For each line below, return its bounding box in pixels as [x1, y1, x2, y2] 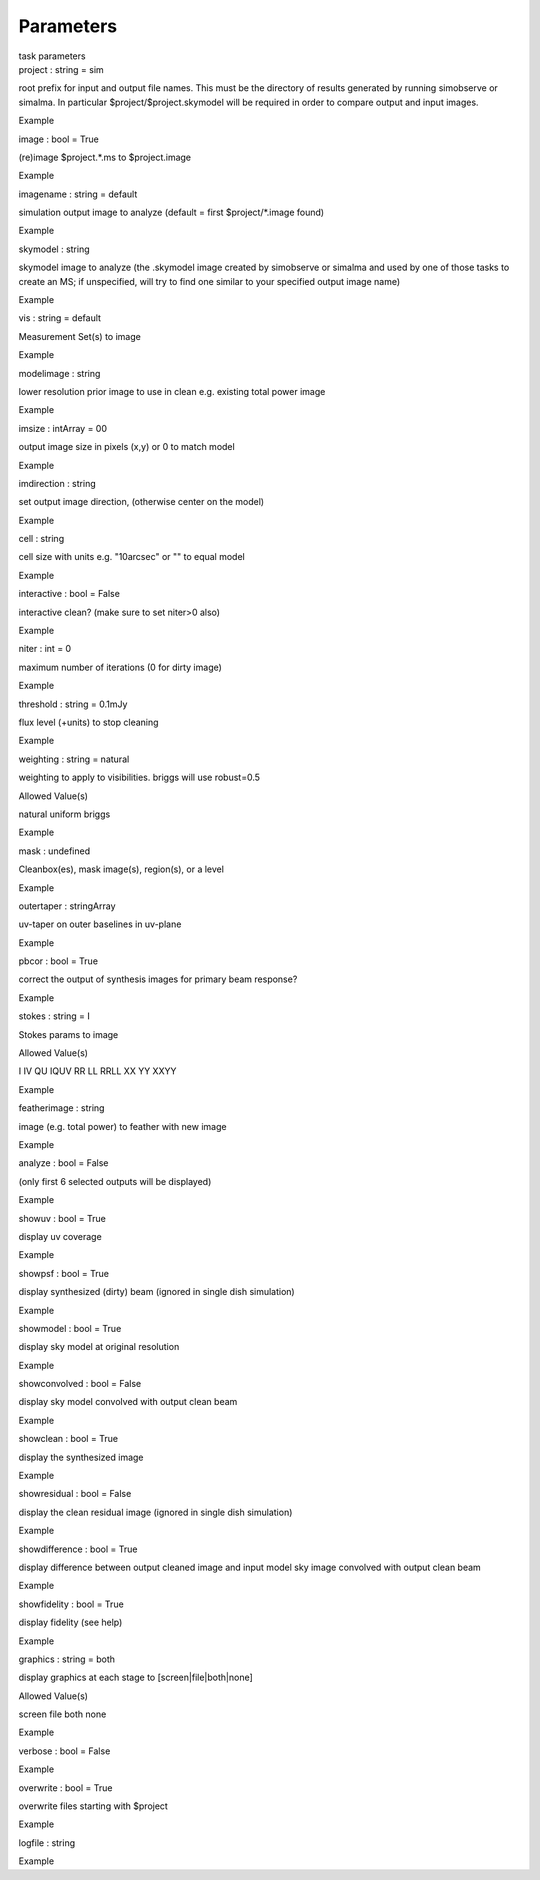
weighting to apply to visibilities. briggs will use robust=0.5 [18, 771, 260, 784]
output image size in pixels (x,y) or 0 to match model [18, 441, 235, 453]
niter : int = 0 [18, 643, 72, 655]
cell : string [18, 533, 65, 545]
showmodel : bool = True [18, 1322, 122, 1334]
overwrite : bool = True [18, 1781, 113, 1794]
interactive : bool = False [18, 588, 120, 600]
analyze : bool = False [18, 1157, 109, 1169]
